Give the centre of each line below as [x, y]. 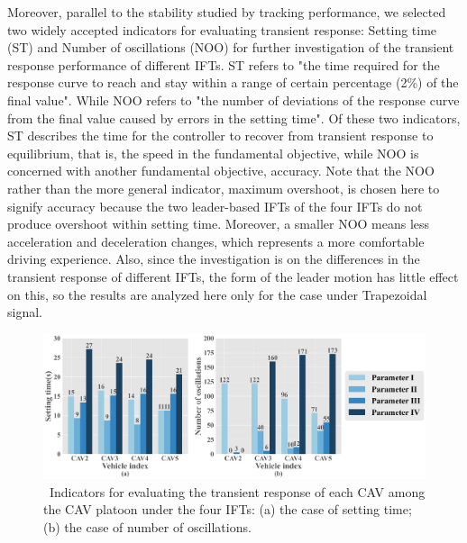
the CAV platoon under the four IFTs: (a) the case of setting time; [228, 509]
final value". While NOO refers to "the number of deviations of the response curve [233, 100]
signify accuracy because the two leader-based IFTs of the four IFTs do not [215, 206]
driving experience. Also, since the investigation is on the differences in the [214, 259]
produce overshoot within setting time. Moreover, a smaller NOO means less [219, 224]
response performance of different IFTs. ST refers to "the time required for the [224, 64]
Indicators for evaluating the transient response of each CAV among [237, 491]
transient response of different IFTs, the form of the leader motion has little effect [233, 276]
